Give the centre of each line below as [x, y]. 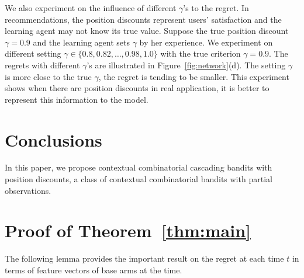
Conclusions [53, 139]
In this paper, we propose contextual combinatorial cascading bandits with [139, 167]
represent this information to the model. [77, 99]
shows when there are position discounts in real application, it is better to [137, 88]
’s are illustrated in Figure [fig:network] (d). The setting [186, 65]
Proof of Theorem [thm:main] [128, 230]
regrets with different [42, 65]
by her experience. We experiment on [206, 42]
